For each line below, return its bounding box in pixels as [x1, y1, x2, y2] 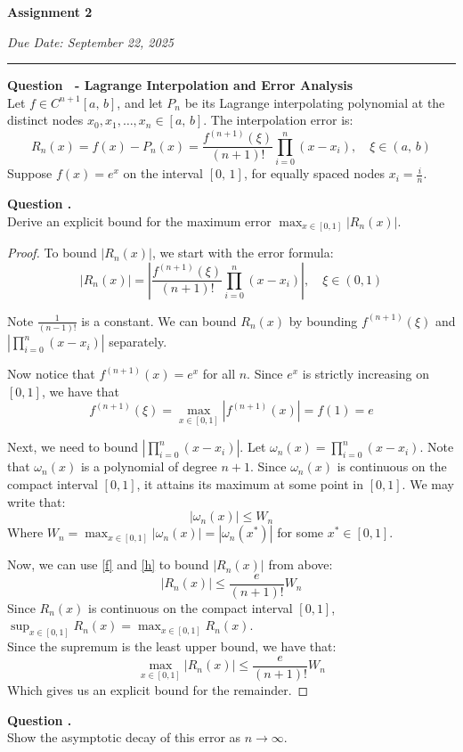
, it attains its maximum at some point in [136, 475, 364, 494]
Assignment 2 [7, 3, 93, 20]
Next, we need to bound [7, 437, 138, 456]
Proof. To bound [7, 243, 97, 262]
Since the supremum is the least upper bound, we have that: [7, 637, 337, 656]
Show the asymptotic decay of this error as [7, 728, 241, 747]
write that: [7, 492, 66, 511]
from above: [268, 555, 333, 574]
